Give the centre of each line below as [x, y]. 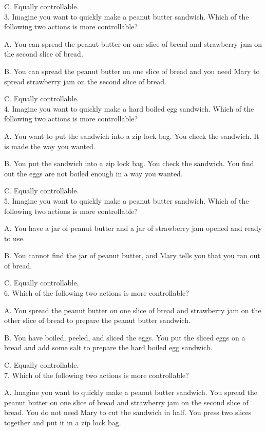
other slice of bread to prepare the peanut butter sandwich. [97, 320]
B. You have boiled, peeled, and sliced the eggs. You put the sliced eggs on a [125, 337]
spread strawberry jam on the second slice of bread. [85, 81]
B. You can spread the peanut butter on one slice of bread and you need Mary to [132, 71]
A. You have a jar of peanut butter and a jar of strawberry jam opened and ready [133, 228]
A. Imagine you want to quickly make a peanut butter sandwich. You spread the [131, 392]
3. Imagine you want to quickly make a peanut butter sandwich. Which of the [127, 16]
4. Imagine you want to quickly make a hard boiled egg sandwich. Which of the [129, 108]
